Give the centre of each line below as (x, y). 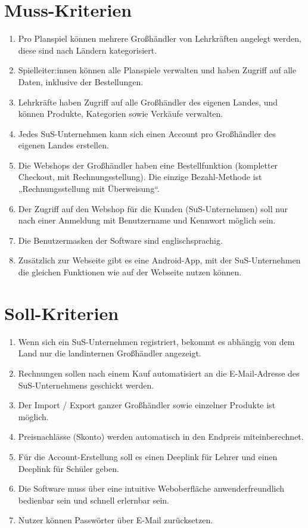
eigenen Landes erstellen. (63, 145)
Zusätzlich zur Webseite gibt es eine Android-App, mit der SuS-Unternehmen (159, 260)
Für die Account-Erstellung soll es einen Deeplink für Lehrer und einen (148, 456)
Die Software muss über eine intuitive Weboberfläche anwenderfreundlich (151, 488)
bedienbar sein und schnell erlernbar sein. (94, 500)
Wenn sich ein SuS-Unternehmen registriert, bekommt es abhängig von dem (156, 341)
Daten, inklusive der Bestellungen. (81, 81)
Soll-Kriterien (62, 313)
